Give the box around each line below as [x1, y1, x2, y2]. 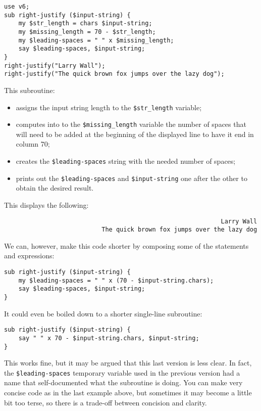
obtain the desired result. [16, 182, 94, 193]
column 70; [16, 139, 50, 149]
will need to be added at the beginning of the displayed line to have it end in [16, 128, 254, 139]
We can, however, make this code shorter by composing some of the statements [4, 240, 249, 251]
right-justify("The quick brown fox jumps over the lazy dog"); [4, 70, 225, 78]
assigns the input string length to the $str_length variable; [16, 102, 202, 112]
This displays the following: [4, 199, 89, 210]
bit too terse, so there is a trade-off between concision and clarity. [4, 397, 207, 407]
